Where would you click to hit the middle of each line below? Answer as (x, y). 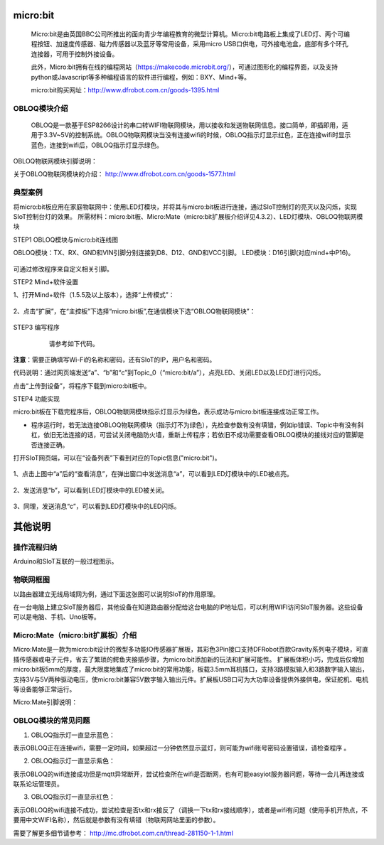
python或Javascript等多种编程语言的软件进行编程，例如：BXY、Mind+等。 (140, 77)
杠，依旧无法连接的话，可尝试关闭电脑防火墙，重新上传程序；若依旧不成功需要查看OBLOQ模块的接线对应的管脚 (194, 435)
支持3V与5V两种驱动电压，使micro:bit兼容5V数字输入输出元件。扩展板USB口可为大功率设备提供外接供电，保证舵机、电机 (191, 679)
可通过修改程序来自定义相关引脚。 (63, 269)
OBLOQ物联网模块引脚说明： (55, 161)
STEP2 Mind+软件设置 (46, 281)
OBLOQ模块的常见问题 (52, 721)
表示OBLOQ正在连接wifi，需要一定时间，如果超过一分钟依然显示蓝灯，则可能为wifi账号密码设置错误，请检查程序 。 (182, 748)
